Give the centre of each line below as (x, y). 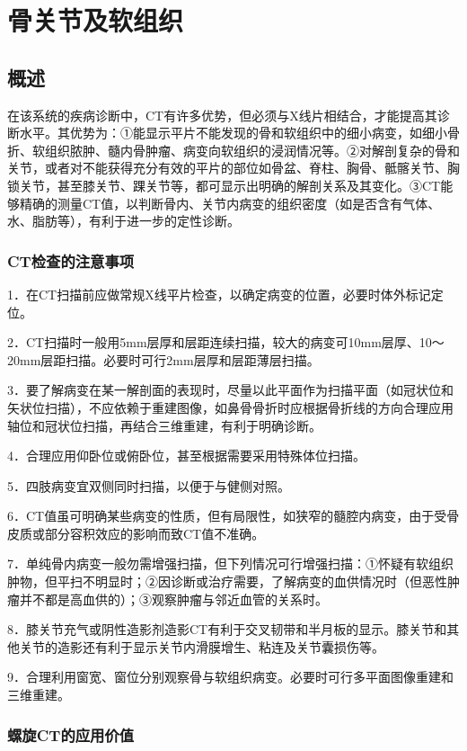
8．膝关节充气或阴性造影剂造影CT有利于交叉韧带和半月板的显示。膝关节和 (227, 629)
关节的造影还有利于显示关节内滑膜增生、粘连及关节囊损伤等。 (202, 646)
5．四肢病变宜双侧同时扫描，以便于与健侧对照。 (149, 485)
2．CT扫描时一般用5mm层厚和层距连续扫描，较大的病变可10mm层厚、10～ (226, 342)
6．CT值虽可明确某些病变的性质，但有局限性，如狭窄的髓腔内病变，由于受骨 (233, 516)
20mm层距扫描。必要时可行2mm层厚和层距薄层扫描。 (163, 359)
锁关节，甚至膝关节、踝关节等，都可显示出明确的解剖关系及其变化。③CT (224, 185)
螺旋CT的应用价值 (71, 734)
